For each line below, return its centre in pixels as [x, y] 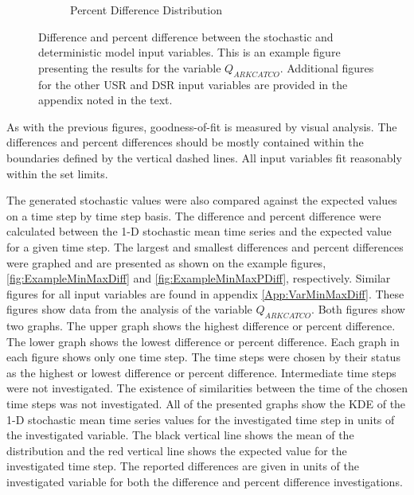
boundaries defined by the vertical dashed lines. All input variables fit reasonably [204, 157]
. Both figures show [358, 309]
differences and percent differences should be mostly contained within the [185, 142]
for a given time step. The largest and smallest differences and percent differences [205, 246]
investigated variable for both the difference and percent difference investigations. [205, 482]
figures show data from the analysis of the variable [129, 309]
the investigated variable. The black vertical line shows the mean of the [180, 435]
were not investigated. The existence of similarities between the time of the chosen [207, 388]
